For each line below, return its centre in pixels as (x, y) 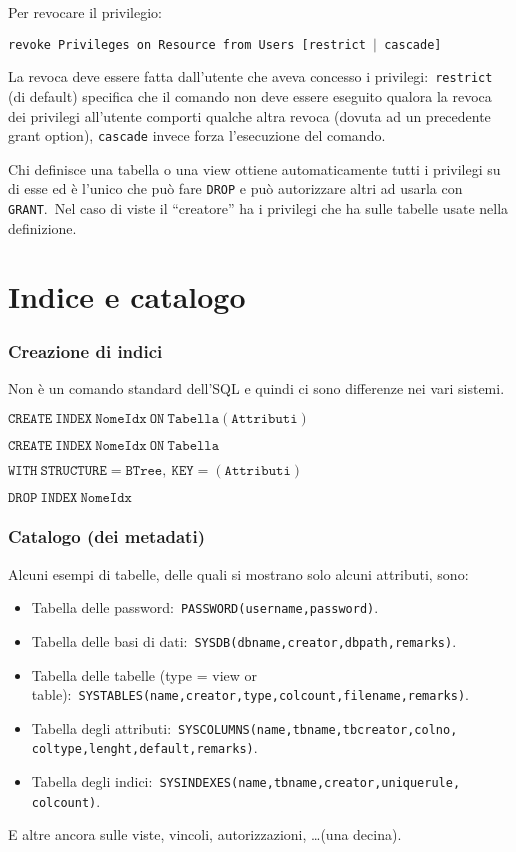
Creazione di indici (85, 350)
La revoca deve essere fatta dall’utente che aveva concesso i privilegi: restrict (250, 76)
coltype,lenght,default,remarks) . (144, 747)
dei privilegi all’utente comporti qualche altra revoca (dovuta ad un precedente (249, 115)
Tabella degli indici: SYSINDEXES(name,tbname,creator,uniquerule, (246, 781)
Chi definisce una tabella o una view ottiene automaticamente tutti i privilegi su (254, 168)
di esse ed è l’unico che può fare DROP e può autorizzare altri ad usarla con (235, 188)
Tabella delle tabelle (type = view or (144, 674)
